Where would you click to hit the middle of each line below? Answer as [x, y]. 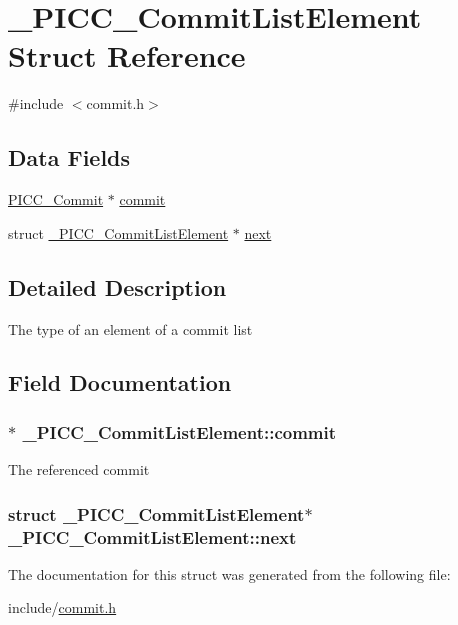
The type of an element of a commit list [130, 328]
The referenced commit [79, 469]
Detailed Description [117, 286]
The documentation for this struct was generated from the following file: [229, 573]
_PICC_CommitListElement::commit [179, 431]
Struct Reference [127, 55]
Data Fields [69, 157]
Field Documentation [120, 382]
